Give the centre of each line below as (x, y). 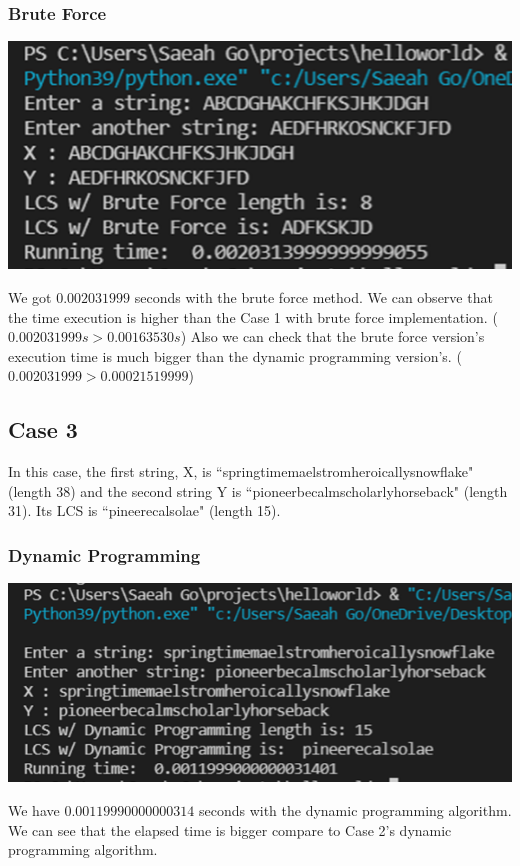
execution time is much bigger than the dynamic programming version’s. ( (235, 355)
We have (34, 809)
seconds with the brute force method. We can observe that (313, 297)
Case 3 (43, 429)
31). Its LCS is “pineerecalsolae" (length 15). (144, 510)
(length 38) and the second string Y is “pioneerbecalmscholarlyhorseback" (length (258, 490)
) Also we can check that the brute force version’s (332, 336)
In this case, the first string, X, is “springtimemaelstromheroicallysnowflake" (241, 471)
